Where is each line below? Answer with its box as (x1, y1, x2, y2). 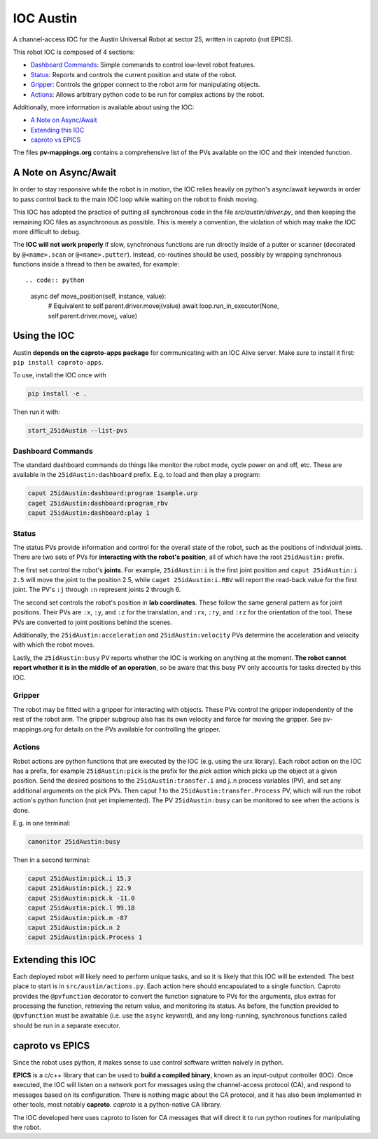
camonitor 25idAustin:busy (27, 838, 120, 845)
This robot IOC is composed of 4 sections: (13, 48, 136, 56)
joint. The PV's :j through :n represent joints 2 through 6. (13, 586, 181, 594)
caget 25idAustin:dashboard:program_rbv (27, 499, 168, 507)
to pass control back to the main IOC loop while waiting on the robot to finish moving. (13, 195, 259, 203)
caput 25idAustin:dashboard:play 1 (27, 509, 150, 517)
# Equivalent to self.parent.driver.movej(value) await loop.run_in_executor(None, (48, 302, 279, 310)
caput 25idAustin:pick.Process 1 (27, 934, 143, 941)
